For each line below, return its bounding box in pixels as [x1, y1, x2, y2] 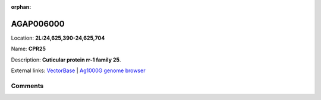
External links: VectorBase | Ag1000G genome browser [11, 67, 146, 74]
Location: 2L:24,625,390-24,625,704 [11, 34, 105, 41]
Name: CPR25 [11, 45, 46, 53]
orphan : [11, 4, 32, 10]
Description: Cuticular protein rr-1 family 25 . [11, 56, 121, 63]
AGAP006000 [11, 18, 65, 29]
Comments [11, 82, 44, 90]
